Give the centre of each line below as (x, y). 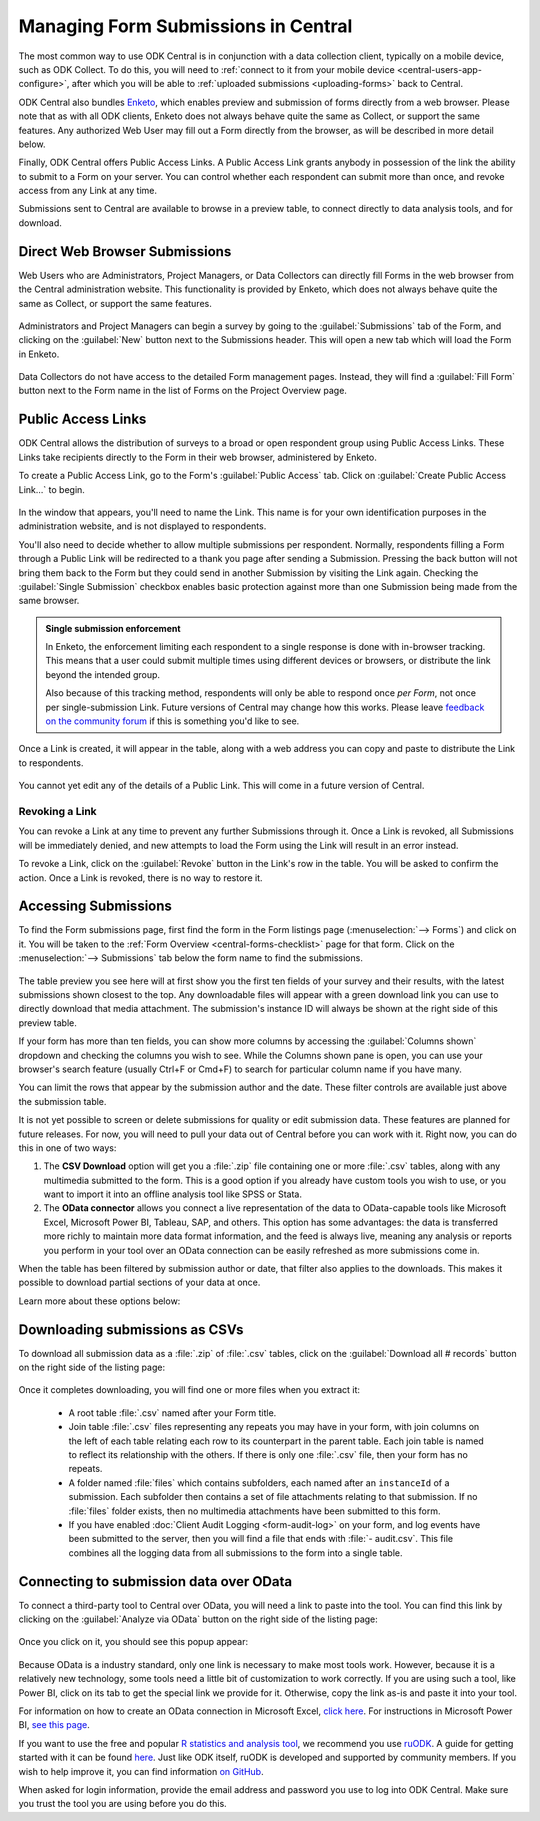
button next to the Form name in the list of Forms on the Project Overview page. (182, 391)
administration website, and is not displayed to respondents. (142, 526)
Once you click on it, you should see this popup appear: (133, 1642)
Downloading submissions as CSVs (131, 1329)
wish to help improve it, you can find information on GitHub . (141, 1771)
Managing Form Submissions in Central (185, 26)
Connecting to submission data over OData (155, 1581)
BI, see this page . (54, 1725)
